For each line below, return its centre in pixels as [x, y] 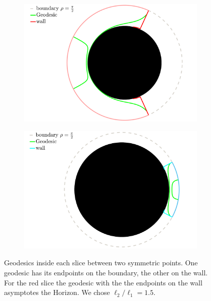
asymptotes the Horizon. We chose [57, 292]
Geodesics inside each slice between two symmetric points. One [101, 263]
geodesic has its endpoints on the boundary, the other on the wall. [106, 273]
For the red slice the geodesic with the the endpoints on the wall [103, 282]
